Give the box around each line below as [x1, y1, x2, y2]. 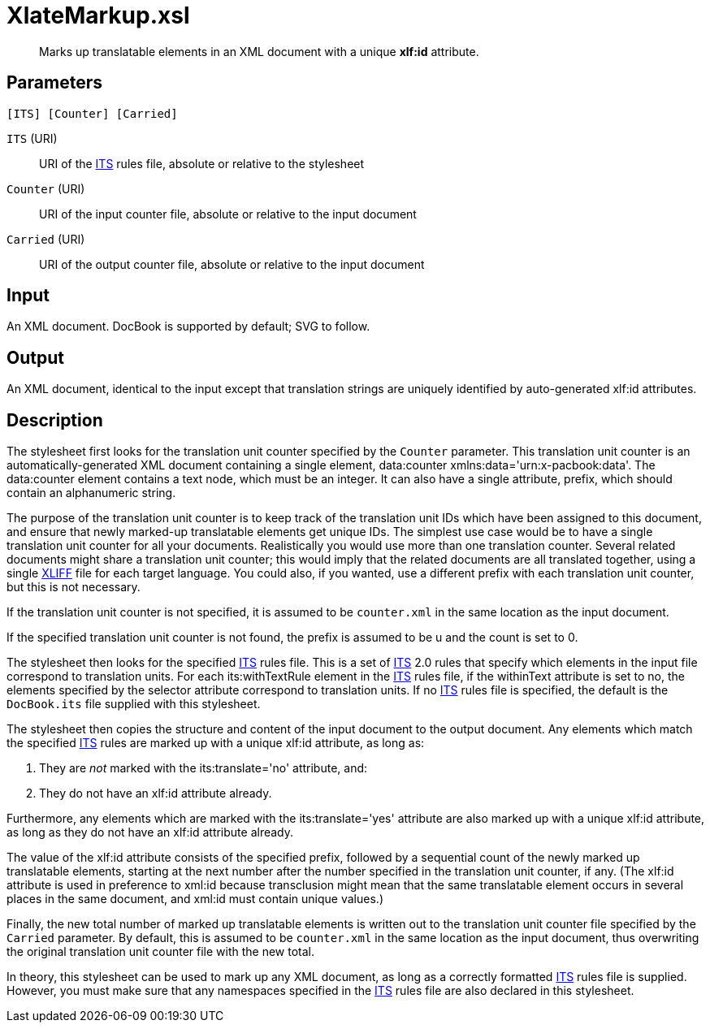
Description [6, 409, 103, 430]
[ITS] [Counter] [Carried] [6, 106, 178, 120]
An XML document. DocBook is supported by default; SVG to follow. [6, 319, 370, 334]
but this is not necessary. [6, 580, 141, 594]
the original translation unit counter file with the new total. [6, 945, 315, 959]
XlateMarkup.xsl [6, 2, 190, 29]
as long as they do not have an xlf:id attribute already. [6, 825, 294, 840]
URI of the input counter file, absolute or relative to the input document [39, 206, 417, 221]
